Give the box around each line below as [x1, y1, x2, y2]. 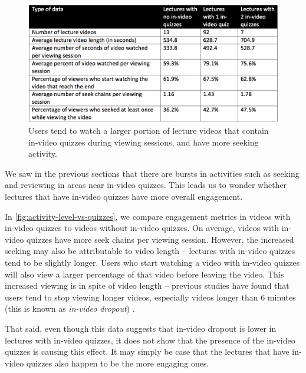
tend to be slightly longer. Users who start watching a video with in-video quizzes [5, 256, 300, 268]
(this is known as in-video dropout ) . [5, 302, 135, 315]
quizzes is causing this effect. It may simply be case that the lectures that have [5, 345, 289, 358]
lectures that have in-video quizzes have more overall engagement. [5, 190, 243, 203]
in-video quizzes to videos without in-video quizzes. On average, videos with [5, 222, 279, 234]
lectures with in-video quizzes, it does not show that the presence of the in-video [5, 334, 295, 346]
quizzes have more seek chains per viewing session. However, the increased [26, 233, 294, 245]
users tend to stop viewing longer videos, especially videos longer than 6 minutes [5, 291, 296, 303]
